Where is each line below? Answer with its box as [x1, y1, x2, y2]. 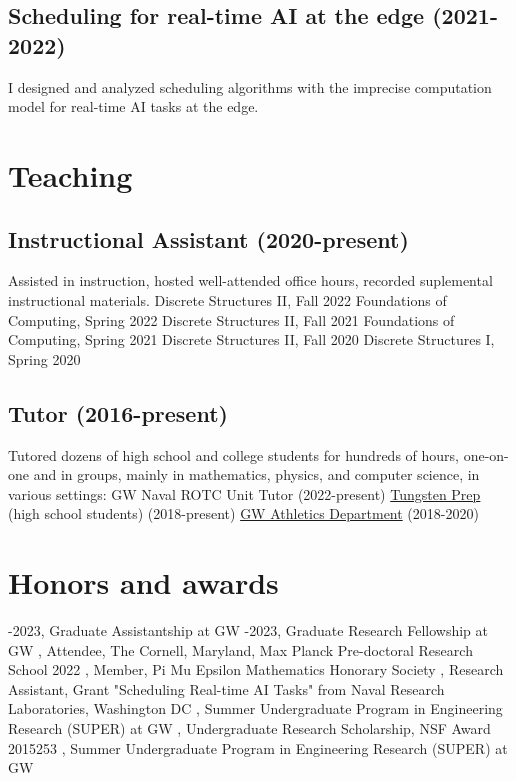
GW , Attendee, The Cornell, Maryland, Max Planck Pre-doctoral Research [8, 639, 473, 660]
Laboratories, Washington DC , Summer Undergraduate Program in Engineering [8, 698, 503, 719]
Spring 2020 [8, 348, 81, 369]
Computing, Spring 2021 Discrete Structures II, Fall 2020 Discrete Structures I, [8, 329, 495, 350]
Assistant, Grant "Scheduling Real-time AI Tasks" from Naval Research [8, 678, 445, 699]
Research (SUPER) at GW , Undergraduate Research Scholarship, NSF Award [8, 718, 491, 738]
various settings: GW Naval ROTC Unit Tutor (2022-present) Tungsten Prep [8, 483, 481, 504]
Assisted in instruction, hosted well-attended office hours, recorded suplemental [8, 270, 493, 291]
